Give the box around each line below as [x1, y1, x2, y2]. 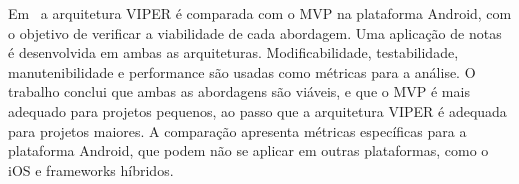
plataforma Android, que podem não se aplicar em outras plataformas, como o [8, 140, 489, 161]
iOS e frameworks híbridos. [8, 159, 174, 180]
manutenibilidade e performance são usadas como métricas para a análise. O [8, 61, 476, 82]
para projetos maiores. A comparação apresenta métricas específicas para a [8, 120, 467, 141]
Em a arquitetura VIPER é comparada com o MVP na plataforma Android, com [8, 3, 512, 23]
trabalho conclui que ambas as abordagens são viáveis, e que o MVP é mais [8, 81, 470, 102]
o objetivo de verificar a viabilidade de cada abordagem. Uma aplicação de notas [8, 22, 502, 43]
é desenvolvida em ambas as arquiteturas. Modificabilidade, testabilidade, [8, 42, 459, 63]
